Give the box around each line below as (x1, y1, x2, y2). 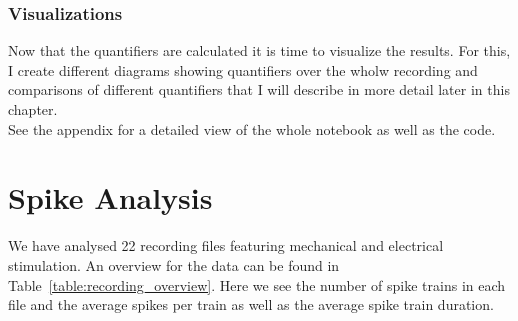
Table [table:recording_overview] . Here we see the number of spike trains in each (8, 274, 506, 295)
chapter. (8, 99, 58, 119)
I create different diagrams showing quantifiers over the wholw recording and (8, 59, 478, 80)
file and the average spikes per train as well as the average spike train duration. (8, 294, 494, 315)
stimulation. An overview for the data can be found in (8, 254, 340, 275)
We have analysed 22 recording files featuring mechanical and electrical (8, 235, 444, 256)
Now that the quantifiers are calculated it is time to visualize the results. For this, (8, 40, 511, 61)
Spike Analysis (8, 177, 213, 218)
